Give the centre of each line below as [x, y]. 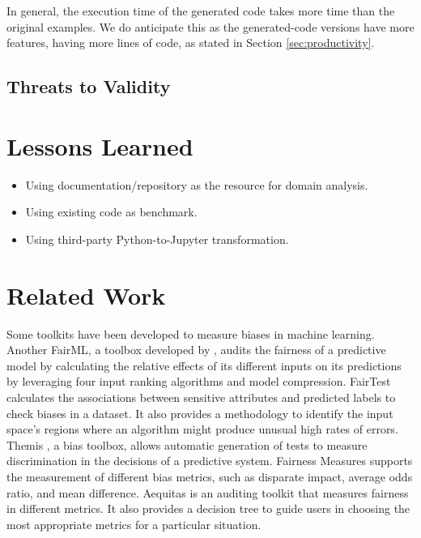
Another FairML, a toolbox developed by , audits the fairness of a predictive [196, 350]
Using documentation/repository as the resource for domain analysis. [197, 184]
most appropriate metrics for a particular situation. [134, 524]
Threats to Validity [89, 86]
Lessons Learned [100, 145]
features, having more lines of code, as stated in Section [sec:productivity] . [191, 43]
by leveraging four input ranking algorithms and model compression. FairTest [199, 381]
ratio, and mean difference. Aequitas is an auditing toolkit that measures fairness [208, 492]
